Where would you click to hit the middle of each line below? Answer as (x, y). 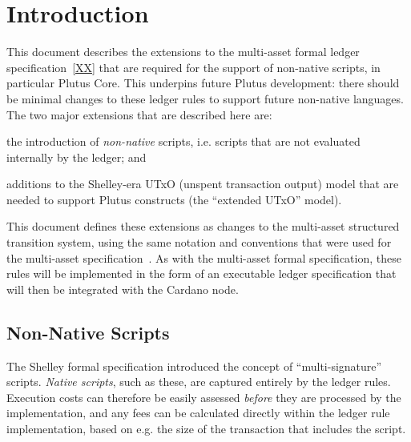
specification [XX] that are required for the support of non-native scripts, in (193, 67)
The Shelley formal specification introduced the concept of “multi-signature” (194, 366)
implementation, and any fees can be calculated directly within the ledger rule (198, 413)
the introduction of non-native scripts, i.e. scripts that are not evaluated (183, 141)
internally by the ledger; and (77, 157)
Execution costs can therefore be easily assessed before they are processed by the (204, 397)
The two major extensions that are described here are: (139, 114)
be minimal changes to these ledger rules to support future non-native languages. (205, 98)
